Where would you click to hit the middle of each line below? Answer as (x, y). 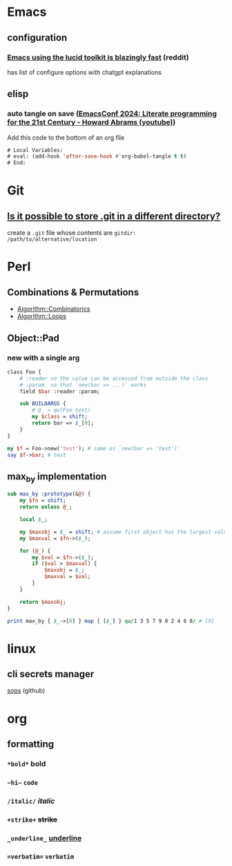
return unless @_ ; (46, 507)
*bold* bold (27, 764)
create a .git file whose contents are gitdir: (72, 233)
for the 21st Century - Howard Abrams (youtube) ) (91, 122)
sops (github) (26, 691)
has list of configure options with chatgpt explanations (85, 72)
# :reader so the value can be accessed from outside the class (114, 378)
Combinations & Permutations (73, 292)
